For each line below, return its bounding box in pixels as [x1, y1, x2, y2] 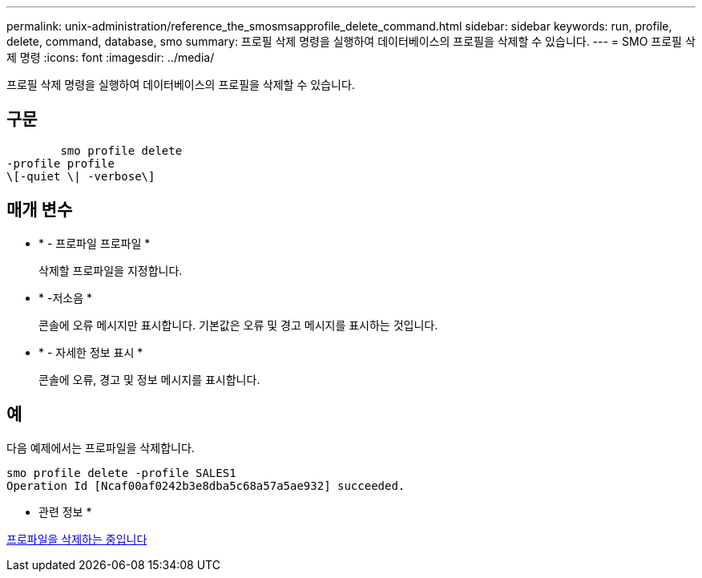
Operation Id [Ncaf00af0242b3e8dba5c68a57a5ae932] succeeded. [6, 479, 405, 492]
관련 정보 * [38, 504, 92, 519]
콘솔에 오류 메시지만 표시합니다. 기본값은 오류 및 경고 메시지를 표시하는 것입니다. [38, 317, 438, 332]
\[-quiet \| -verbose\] [6, 169, 155, 183]
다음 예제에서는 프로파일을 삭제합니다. [6, 440, 195, 455]
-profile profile [6, 156, 115, 170]
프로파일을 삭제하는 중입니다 [6, 532, 147, 546]
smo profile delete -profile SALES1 [6, 466, 236, 479]
